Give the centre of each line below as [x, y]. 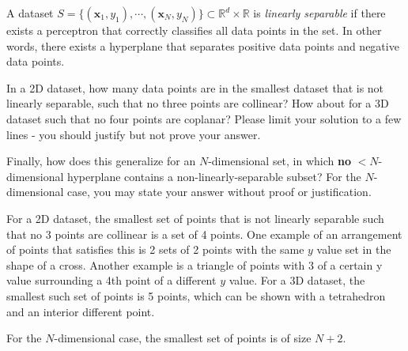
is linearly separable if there [319, 13]
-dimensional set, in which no [280, 161]
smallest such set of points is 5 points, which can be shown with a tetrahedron [196, 295]
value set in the [354, 249]
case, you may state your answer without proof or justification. [219, 192]
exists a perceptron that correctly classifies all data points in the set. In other [194, 30]
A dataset [30, 13]
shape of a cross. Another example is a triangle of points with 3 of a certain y [195, 264]
